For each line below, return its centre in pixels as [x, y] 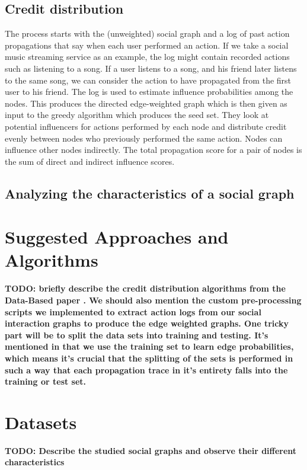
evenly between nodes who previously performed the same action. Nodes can [144, 138]
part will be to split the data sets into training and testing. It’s [137, 335]
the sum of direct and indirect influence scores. [90, 161]
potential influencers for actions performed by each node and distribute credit [146, 126]
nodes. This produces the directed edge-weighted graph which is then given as [146, 103]
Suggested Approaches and [117, 237]
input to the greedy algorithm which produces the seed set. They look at [137, 115]
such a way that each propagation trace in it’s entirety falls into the [146, 370]
